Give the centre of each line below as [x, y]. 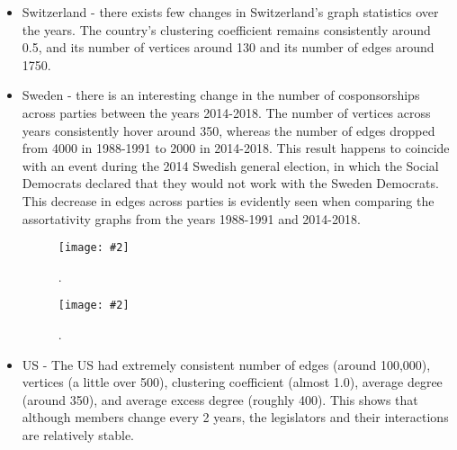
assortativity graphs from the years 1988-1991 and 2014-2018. [191, 218]
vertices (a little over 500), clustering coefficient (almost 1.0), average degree [232, 382]
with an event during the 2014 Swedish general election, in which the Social [230, 165]
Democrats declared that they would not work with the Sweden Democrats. [230, 183]
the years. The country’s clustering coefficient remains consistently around [226, 29]
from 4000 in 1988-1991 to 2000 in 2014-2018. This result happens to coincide [236, 148]
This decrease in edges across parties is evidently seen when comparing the [228, 200]
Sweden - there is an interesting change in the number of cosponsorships [221, 95]
